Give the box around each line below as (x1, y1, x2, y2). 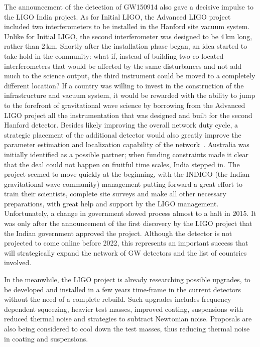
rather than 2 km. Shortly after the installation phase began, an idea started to (4, 41, 247, 51)
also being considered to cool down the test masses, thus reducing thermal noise (4, 323, 250, 333)
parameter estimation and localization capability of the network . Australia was (4, 139, 249, 150)
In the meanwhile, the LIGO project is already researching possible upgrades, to (4, 274, 250, 285)
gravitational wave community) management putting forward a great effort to (4, 178, 243, 189)
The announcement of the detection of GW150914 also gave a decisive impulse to (4, 2, 253, 12)
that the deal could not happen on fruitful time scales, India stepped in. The (4, 159, 240, 169)
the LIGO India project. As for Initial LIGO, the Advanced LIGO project (4, 11, 231, 22)
